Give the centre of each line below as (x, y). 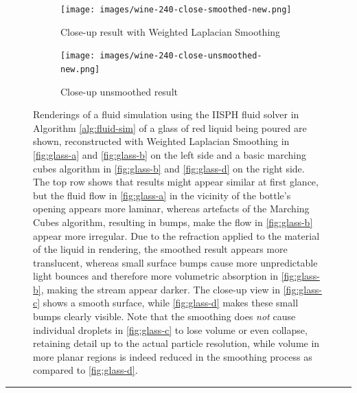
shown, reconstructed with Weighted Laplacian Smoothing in (161, 141)
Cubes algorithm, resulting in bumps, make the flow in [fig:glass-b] (173, 222)
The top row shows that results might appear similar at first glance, (176, 182)
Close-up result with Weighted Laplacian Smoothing (171, 31)
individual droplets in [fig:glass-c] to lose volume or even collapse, (170, 329)
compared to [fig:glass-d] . (85, 370)
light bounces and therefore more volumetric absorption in (156, 276)
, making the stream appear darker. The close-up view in (161, 289)
